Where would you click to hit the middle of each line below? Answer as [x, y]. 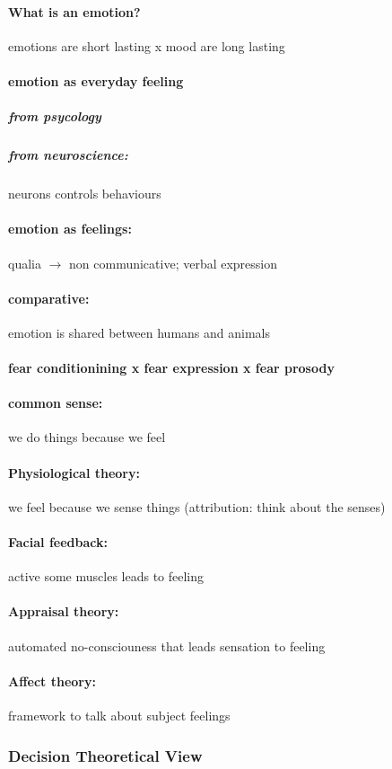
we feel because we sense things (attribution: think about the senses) [197, 506]
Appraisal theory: [64, 611]
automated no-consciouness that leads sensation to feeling [167, 645]
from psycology [55, 116]
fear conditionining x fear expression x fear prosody [171, 368]
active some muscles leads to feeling [106, 576]
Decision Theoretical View [105, 755]
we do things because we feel [87, 437]
